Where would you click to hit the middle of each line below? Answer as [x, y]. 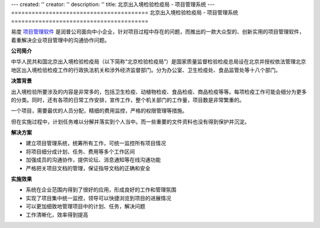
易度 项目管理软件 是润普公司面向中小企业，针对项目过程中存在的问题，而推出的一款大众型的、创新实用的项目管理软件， [158, 32]
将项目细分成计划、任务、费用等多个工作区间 [80, 151]
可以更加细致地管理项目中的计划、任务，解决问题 [85, 206]
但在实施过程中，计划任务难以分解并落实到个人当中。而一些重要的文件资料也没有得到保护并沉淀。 [130, 122]
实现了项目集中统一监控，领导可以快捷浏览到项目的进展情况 [98, 198]
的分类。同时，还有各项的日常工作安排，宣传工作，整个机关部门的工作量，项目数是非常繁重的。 [128, 100]
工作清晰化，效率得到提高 [57, 214]
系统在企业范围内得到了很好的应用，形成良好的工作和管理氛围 [101, 190]
